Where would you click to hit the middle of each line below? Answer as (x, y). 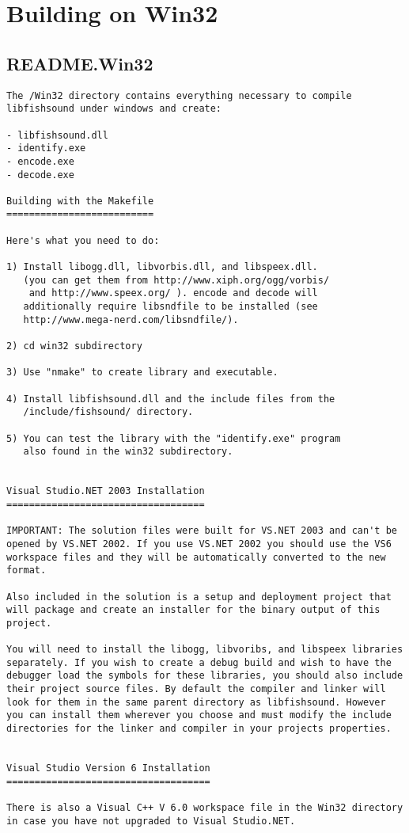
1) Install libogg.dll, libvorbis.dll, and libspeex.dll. (162, 267)
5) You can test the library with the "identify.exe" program (174, 438)
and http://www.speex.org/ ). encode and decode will (173, 293)
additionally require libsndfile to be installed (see (170, 307)
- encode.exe (40, 161)
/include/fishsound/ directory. (108, 412)
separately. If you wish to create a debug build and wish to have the (199, 662)
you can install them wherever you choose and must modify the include (199, 715)
